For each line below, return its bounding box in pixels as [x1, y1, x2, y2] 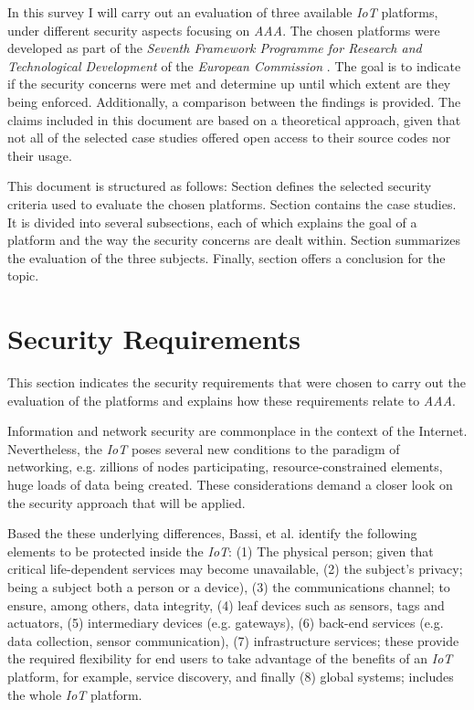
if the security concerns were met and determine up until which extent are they [7, 74, 451, 93]
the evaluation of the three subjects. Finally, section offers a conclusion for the [7, 248, 446, 267]
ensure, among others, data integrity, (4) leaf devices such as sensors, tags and [7, 595, 445, 614]
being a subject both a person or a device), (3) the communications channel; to [7, 577, 450, 596]
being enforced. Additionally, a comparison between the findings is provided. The [7, 91, 461, 111]
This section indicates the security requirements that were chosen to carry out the [7, 373, 466, 392]
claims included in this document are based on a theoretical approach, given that [7, 110, 461, 129]
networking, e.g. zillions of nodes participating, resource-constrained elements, [7, 457, 443, 476]
